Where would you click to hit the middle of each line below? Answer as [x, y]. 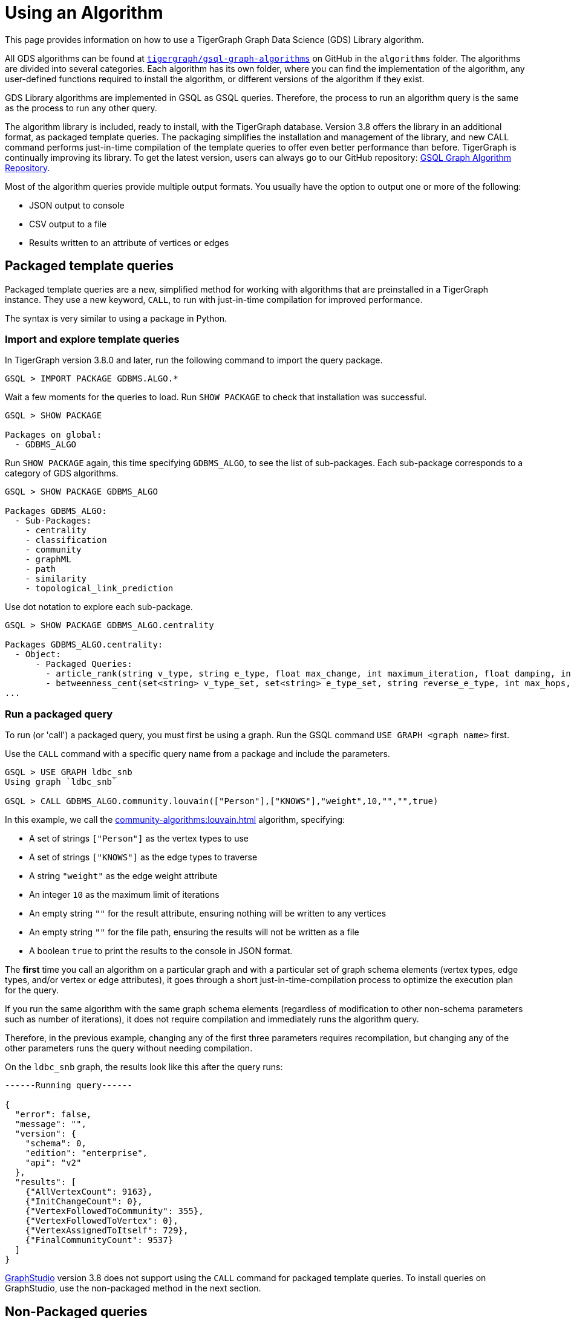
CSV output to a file [68, 224]
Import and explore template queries [92, 339]
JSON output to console [77, 205]
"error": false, [53, 1115]
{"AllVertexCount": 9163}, [89, 1192]
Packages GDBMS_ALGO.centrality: [84, 645]
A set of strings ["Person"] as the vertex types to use [139, 839]
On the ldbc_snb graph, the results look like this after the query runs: [144, 1067]
